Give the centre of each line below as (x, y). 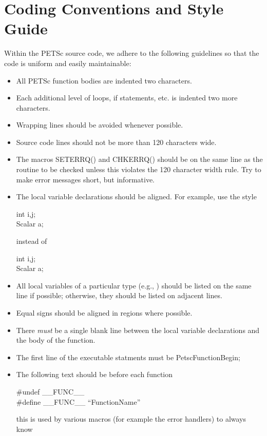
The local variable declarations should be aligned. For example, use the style (136, 196)
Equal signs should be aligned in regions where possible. (104, 313)
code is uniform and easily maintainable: (68, 63)
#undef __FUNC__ (50, 391)
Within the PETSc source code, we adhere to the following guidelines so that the (132, 53)
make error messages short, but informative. (85, 179)
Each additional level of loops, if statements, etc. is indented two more (127, 98)
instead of (32, 241)
